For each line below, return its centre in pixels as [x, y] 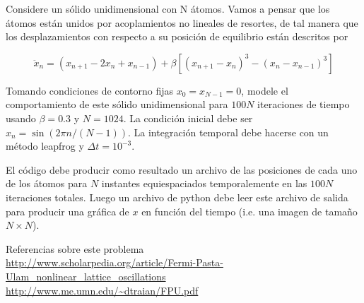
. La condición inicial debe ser [188, 118]
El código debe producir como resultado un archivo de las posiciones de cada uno [182, 169]
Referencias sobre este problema [75, 248]
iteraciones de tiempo [304, 104]
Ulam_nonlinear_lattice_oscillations [86, 276]
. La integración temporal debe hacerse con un [228, 132]
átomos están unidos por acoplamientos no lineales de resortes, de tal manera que [182, 22]
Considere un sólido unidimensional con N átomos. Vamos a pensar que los [168, 8]
